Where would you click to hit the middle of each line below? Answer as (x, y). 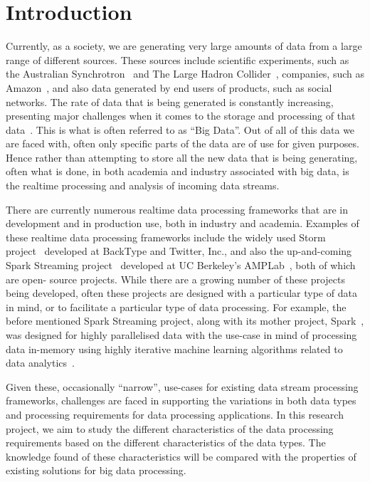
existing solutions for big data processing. (96, 470)
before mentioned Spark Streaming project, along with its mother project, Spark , (185, 321)
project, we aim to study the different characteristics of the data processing (170, 428)
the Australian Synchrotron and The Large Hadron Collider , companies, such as (185, 74)
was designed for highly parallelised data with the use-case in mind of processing (181, 335)
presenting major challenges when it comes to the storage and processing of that (181, 116)
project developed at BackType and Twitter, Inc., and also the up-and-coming (179, 251)
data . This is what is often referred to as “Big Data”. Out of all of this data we (180, 129)
